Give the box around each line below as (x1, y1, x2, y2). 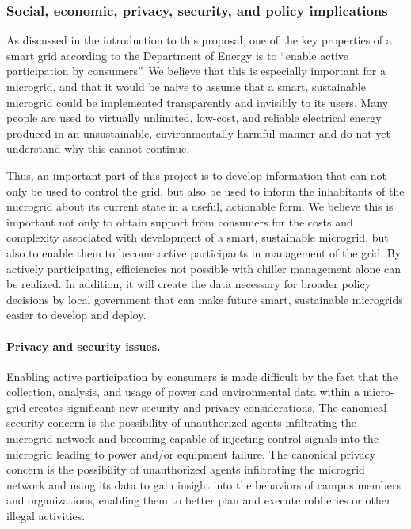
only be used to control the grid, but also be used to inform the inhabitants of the (6, 182, 405, 199)
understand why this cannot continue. (6, 140, 190, 157)
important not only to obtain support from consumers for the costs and (6, 213, 353, 230)
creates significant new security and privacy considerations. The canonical (29, 398, 387, 415)
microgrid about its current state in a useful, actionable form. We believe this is (6, 198, 394, 215)
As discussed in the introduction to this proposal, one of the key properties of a (6, 32, 392, 48)
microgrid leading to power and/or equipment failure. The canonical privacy (6, 445, 376, 462)
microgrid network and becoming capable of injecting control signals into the (6, 430, 379, 447)
